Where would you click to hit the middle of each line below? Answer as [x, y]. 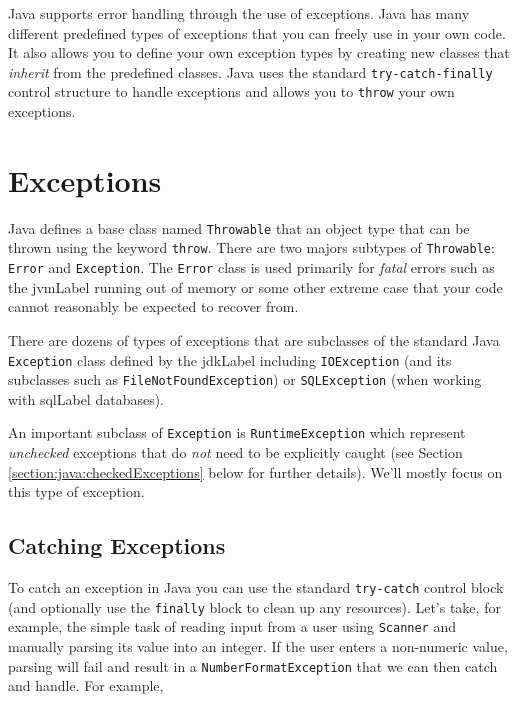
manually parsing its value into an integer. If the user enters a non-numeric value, [258, 646]
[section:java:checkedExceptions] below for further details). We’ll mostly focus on [255, 471]
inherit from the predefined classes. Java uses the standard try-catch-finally [250, 71]
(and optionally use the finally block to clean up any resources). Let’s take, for [254, 606]
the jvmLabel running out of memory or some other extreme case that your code [255, 286]
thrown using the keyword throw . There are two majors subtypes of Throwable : [251, 247]
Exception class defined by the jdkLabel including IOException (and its [230, 359]
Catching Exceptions [117, 545]
